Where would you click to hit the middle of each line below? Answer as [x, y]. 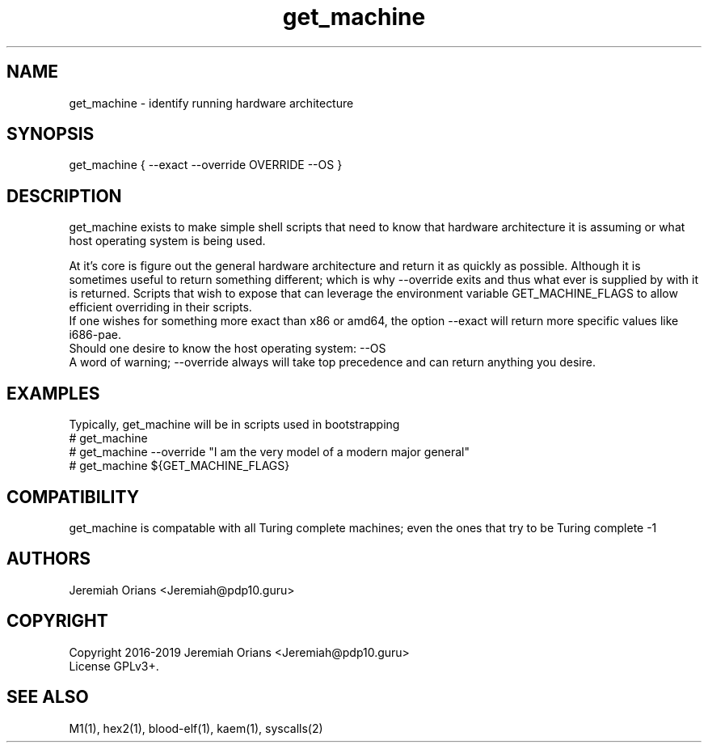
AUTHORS [49, 559]
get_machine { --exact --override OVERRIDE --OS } [206, 165]
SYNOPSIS [51, 134]
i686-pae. [95, 335]
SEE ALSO [48, 697]
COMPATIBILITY [73, 497]
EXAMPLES [53, 393]
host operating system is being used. [167, 241]
